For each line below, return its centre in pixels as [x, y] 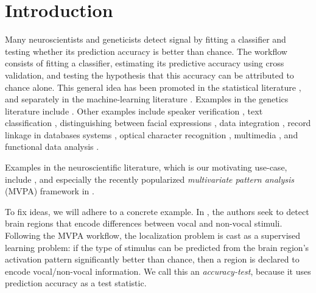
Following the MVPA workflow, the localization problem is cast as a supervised [153, 235]
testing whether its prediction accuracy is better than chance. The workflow [146, 51]
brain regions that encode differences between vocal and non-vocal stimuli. [144, 223]
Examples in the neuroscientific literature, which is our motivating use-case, [146, 167]
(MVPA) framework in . [50, 191]
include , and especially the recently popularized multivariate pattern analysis [150, 179]
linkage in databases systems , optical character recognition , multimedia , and [152, 134]
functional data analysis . [52, 146]
